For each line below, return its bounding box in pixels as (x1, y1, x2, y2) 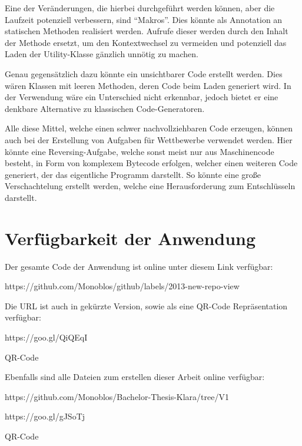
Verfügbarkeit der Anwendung (5, 226, 256, 250)
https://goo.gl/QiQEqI (5, 331, 88, 343)
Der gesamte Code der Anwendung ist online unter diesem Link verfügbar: (5, 260, 273, 272)
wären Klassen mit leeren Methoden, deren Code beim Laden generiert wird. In (5, 79, 291, 91)
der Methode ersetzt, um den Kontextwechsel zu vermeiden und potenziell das (5, 36, 287, 48)
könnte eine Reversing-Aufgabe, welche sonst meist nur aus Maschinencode (5, 145, 274, 157)
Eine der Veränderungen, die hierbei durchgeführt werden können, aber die (5, 2, 275, 14)
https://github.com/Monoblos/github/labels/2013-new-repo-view (5, 280, 240, 292)
